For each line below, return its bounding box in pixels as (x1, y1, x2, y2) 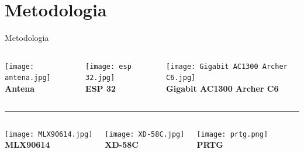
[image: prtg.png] (196, 130, 268, 138)
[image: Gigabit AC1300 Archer (166, 62, 288, 71)
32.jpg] (85, 74, 115, 82)
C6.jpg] (166, 74, 196, 82)
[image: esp (85, 62, 132, 71)
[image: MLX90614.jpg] (5, 130, 93, 138)
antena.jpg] (5, 74, 51, 82)
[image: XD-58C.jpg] (105, 130, 185, 138)
